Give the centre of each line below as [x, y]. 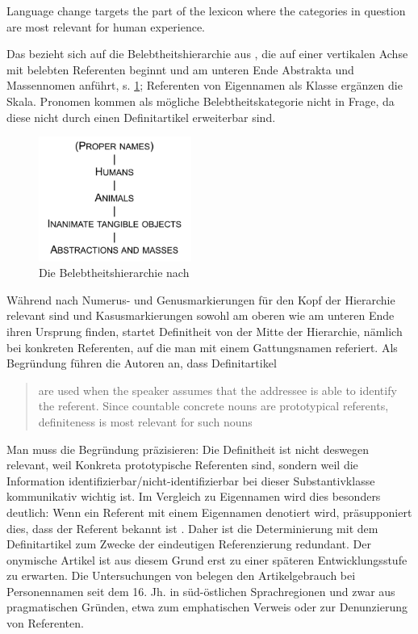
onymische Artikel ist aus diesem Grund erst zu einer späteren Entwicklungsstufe [207, 559]
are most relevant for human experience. [106, 26]
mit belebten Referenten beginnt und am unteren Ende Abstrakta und [180, 69]
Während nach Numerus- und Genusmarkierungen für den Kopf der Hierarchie [201, 299]
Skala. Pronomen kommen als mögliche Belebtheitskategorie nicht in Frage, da [201, 101]
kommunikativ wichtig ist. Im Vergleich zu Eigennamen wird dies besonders [194, 496]
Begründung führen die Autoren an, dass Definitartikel [142, 363]
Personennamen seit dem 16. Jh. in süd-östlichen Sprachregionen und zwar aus [201, 591]
